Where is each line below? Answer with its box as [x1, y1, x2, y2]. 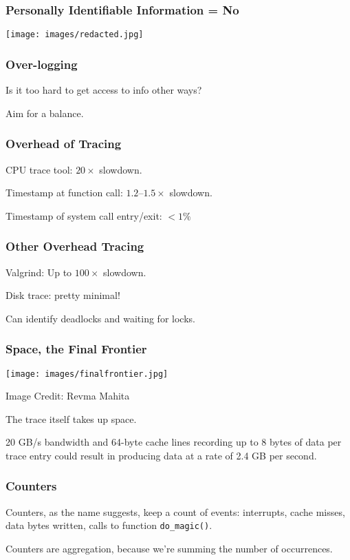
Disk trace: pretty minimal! [6, 288, 120, 302]
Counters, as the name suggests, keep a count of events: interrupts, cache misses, [6, 504, 345, 519]
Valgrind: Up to [6, 265, 72, 279]
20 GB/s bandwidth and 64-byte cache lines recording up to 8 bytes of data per [6, 435, 342, 449]
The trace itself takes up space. [6, 411, 137, 426]
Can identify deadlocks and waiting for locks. [6, 311, 195, 325]
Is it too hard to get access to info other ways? [6, 83, 202, 97]
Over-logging [6, 55, 78, 72]
